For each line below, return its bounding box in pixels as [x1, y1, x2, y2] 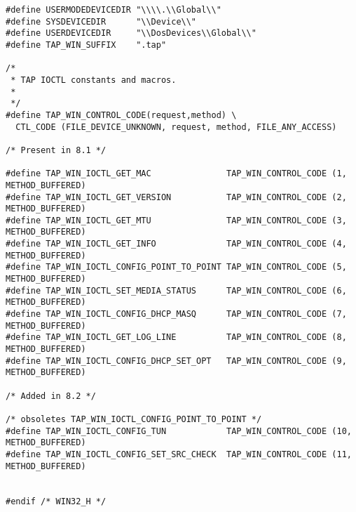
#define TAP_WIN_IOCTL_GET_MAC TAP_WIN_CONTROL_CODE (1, [6, 169, 347, 179]
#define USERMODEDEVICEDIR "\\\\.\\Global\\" [6, 5, 221, 15]
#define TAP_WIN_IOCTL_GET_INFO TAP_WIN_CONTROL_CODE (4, [6, 239, 347, 249]
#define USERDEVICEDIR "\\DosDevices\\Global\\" [6, 28, 256, 39]
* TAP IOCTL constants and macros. [11, 74, 177, 85]
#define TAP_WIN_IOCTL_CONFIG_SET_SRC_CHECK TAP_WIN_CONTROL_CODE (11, [6, 449, 352, 459]
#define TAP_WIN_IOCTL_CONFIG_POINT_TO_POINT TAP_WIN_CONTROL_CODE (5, [6, 262, 347, 273]
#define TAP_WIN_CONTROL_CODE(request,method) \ [6, 110, 237, 120]
